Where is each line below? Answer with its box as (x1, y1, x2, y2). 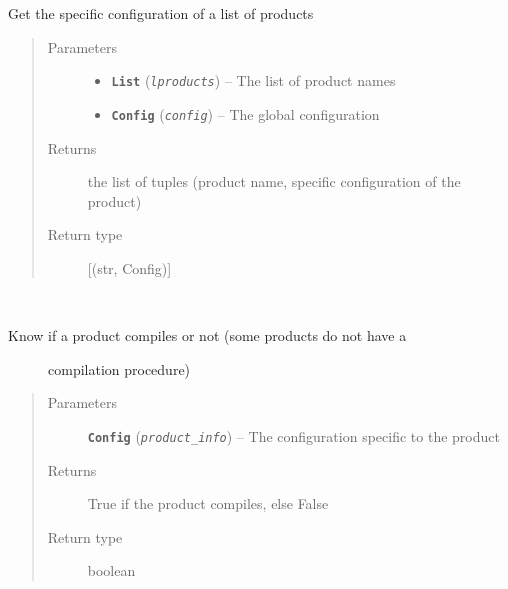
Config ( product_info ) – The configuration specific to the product (87, 425, 500, 446)
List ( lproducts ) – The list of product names (111, 70, 396, 91)
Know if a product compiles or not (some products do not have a (8, 325, 407, 346)
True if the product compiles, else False (87, 493, 329, 514)
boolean (87, 560, 136, 581)
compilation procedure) (48, 358, 191, 379)
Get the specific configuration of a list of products (8, 3, 314, 23)
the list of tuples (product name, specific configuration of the (87, 171, 461, 192)
